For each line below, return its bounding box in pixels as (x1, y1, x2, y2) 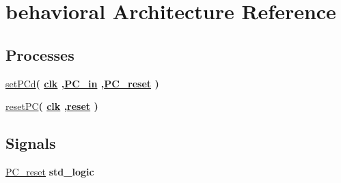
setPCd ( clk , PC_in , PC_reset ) (5, 76, 159, 90)
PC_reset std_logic (5, 164, 94, 178)
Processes (5, 44, 74, 65)
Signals (5, 132, 56, 154)
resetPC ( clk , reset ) (5, 99, 98, 113)
